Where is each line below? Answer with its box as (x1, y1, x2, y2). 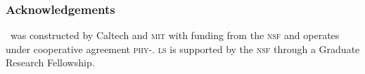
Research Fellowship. (6, 55, 95, 70)
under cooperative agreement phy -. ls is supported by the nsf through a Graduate (6, 41, 360, 56)
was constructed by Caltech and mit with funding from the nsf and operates (10, 28, 340, 43)
